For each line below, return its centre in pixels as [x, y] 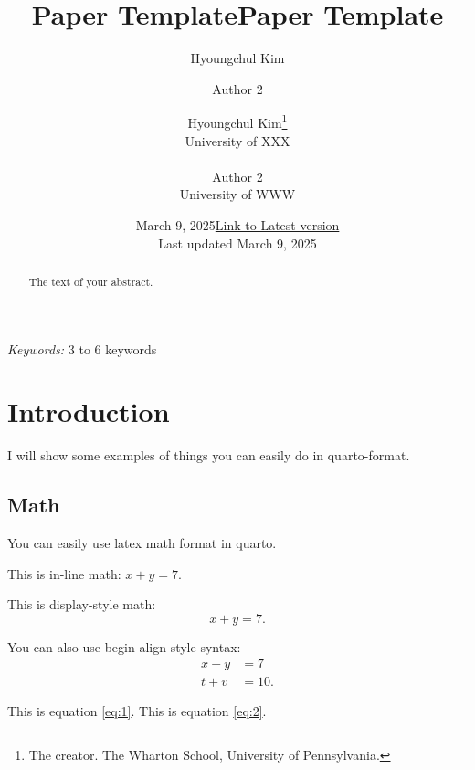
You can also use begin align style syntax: [124, 646]
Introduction [89, 411]
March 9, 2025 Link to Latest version [237, 224]
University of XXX [237, 140]
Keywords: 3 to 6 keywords [82, 348]
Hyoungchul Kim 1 [237, 121]
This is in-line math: [64, 573]
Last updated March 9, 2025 [237, 243]
